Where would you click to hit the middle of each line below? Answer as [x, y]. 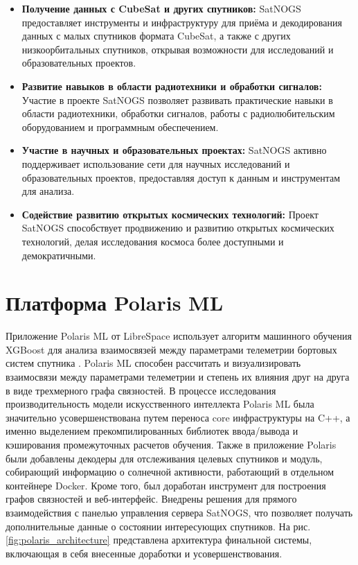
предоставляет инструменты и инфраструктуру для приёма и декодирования [182, 22]
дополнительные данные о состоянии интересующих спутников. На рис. [158, 526]
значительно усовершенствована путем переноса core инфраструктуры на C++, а [178, 417]
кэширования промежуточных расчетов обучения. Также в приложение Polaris [171, 444]
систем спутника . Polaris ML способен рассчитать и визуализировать [153, 363]
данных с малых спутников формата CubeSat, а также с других [156, 36]
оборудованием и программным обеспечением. [120, 127]
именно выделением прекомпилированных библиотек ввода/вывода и [152, 431]
